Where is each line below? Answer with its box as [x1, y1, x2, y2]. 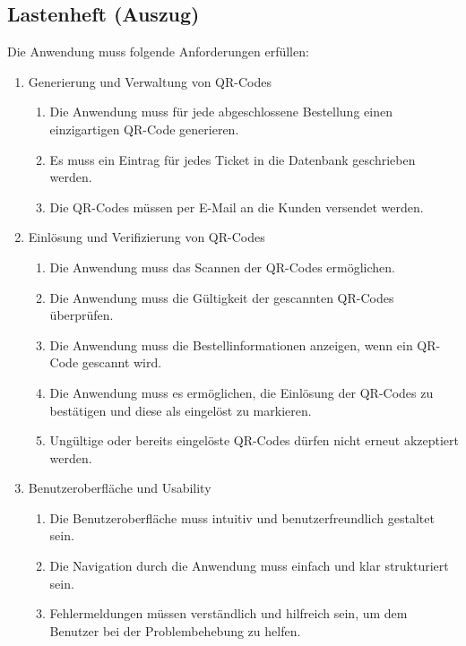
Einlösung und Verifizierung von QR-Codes [28, 228, 265, 246]
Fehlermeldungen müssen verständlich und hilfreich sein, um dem [49, 604, 408, 623]
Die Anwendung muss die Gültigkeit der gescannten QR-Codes [49, 288, 394, 306]
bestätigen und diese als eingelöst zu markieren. [49, 401, 312, 419]
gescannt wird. [82, 353, 162, 372]
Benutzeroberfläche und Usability [28, 478, 211, 497]
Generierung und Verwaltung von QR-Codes [28, 72, 272, 90]
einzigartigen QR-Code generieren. [49, 119, 239, 138]
